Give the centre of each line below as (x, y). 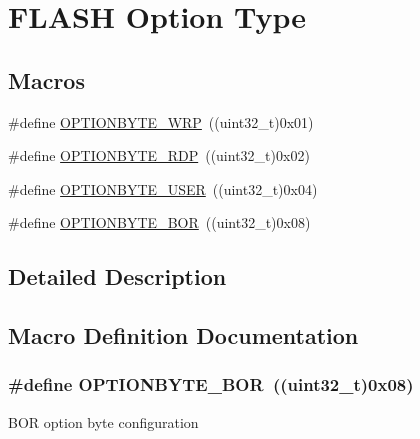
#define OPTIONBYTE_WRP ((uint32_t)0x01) (161, 121)
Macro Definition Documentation (183, 335)
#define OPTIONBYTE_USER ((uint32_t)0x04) (163, 188)
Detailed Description (117, 276)
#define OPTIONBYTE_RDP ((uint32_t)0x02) (159, 155)
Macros (46, 79)
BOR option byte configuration (103, 421)
